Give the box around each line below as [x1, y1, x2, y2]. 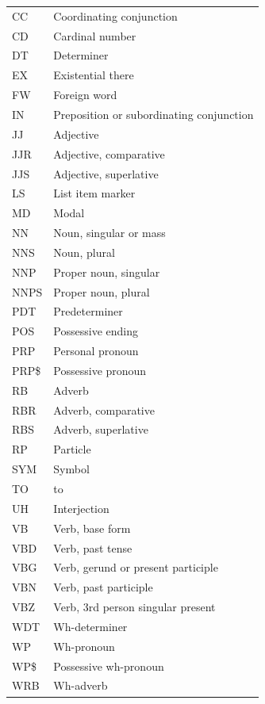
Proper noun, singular [53, 263, 160, 280]
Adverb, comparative [53, 401, 155, 418]
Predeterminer [53, 303, 123, 319]
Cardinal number [53, 27, 136, 44]
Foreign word [53, 86, 117, 103]
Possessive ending [53, 323, 138, 339]
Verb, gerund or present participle [53, 559, 218, 576]
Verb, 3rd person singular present [53, 599, 216, 615]
